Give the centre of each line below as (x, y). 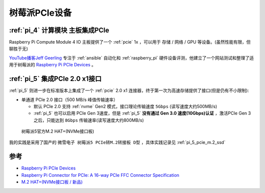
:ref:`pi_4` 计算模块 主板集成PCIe (59, 30)
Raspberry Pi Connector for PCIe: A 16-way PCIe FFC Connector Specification (100, 175)
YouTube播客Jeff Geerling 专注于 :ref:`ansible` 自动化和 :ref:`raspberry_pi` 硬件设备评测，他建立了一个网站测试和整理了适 (132, 58)
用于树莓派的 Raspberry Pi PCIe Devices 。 (53, 65)
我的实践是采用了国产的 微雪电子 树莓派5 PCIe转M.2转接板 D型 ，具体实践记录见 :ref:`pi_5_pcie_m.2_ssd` (117, 142)
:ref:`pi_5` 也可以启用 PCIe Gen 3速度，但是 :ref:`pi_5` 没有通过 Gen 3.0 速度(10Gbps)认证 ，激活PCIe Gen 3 (142, 113)
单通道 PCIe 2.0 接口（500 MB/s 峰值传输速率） (70, 99)
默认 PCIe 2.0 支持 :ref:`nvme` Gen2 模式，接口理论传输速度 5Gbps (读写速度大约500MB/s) (125, 106)
